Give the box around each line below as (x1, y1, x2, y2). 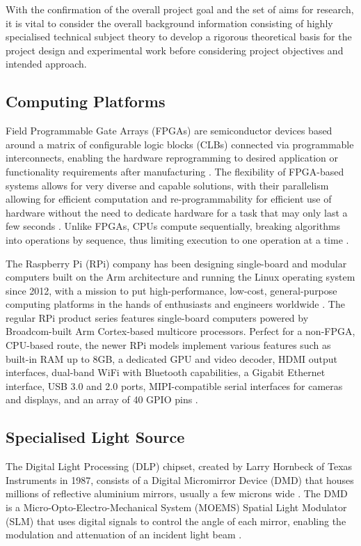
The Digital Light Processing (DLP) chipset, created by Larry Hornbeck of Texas (6, 459, 353, 474)
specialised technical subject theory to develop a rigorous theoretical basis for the (6, 29, 352, 44)
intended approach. (6, 56, 87, 71)
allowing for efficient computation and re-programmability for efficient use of (6, 192, 332, 206)
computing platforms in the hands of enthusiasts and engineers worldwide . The (6, 297, 345, 311)
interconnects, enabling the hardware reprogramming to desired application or (6, 150, 339, 165)
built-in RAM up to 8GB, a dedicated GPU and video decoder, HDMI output (6, 351, 338, 366)
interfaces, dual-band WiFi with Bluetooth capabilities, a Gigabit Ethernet (6, 365, 326, 380)
